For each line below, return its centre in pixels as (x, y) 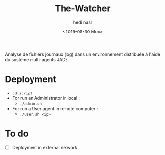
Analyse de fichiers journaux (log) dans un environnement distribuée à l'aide (82, 54)
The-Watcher (83, 9)
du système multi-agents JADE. (37, 59)
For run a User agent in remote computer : (55, 108)
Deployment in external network (45, 147)
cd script (22, 93)
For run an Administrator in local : (46, 98)
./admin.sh (31, 104)
